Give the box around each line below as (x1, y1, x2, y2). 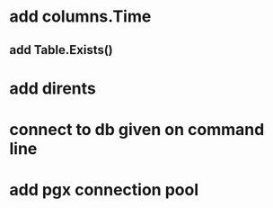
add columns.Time (9, 6, 152, 27)
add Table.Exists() (9, 42, 114, 58)
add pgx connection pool (9, 180, 199, 200)
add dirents (9, 78, 96, 98)
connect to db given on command (9, 119, 265, 140)
